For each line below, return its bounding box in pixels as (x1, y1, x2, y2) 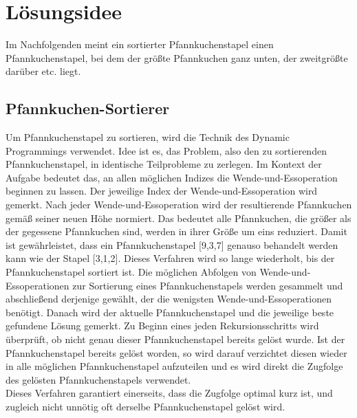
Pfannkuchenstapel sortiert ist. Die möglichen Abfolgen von (6, 265, 257, 279)
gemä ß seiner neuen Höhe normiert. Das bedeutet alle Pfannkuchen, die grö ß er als (6, 210, 351, 225)
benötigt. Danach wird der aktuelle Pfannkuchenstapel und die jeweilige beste (6, 305, 334, 319)
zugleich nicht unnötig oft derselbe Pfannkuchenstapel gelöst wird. (6, 399, 285, 413)
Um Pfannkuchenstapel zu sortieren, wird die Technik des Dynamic (6, 130, 290, 144)
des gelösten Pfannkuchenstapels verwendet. (6, 372, 191, 386)
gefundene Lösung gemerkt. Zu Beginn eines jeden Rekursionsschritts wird (6, 318, 319, 333)
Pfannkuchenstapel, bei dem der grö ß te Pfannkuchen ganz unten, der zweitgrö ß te (6, 50, 348, 65)
